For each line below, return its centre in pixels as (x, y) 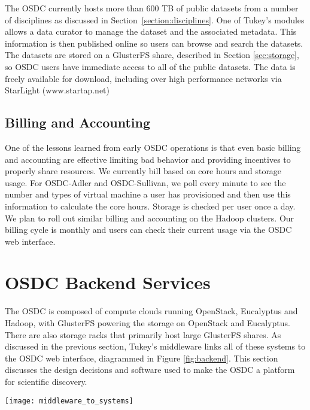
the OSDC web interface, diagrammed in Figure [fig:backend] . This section (142, 358)
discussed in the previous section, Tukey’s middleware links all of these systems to (155, 346)
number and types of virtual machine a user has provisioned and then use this (148, 194)
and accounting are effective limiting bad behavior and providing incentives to (148, 159)
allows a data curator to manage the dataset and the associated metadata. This (151, 31)
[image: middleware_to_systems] (69, 401)
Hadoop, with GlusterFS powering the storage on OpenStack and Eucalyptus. (148, 323)
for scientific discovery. (46, 381)
